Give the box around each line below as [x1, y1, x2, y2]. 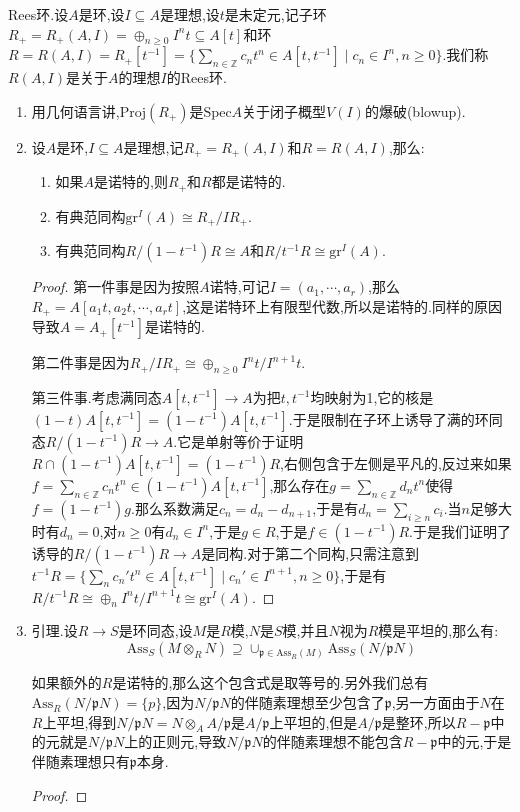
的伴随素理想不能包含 [262, 731, 403, 752]
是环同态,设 [118, 620, 193, 641]
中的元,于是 [437, 731, 512, 752]
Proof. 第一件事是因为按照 [31, 276, 200, 297]
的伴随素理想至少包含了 [230, 692, 385, 713]
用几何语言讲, [31, 100, 120, 121]
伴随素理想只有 [31, 751, 130, 772]
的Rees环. [166, 67, 227, 88]
